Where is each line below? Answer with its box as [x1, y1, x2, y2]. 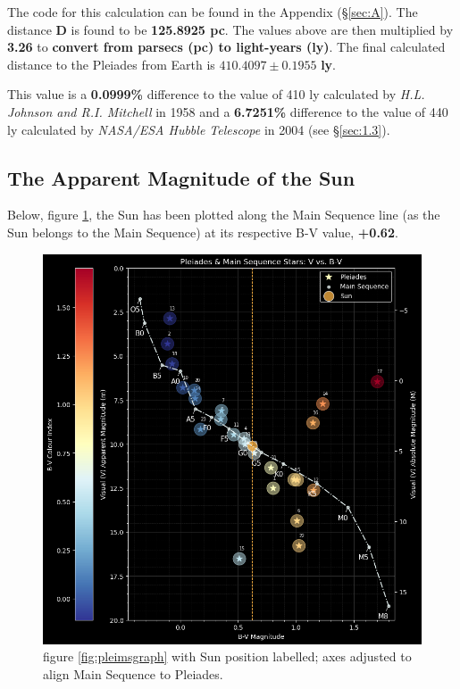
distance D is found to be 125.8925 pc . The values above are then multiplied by [7, 20, 454, 38]
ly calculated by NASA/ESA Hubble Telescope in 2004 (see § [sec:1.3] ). [7, 120, 390, 138]
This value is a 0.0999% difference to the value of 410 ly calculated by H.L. [7, 85, 425, 104]
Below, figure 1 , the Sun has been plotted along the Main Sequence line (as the [7, 205, 440, 224]
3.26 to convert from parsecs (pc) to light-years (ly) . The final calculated [7, 37, 446, 56]
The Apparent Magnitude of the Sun [7, 163, 355, 191]
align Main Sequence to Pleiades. [43, 665, 223, 684]
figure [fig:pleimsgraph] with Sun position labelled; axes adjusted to [43, 647, 412, 666]
